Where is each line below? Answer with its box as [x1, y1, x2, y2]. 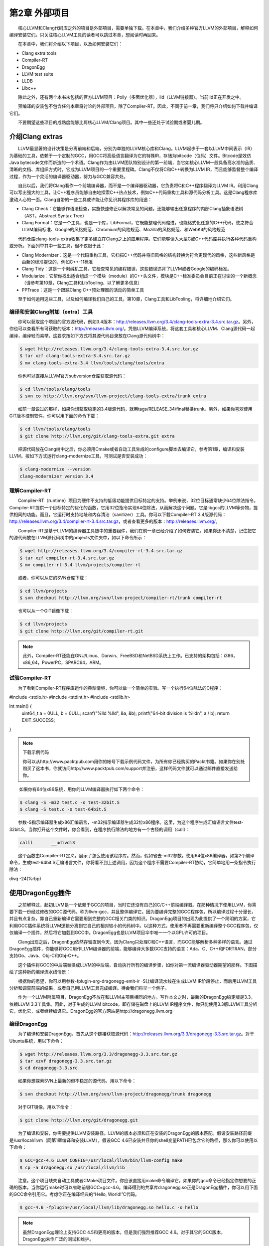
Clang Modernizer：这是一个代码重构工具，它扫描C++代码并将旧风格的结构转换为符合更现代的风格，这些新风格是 [21, 252, 255, 258]
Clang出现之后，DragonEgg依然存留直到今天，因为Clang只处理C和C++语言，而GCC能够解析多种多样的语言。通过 [17, 938, 253, 944]
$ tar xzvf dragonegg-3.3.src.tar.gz [19, 1058, 112, 1064]
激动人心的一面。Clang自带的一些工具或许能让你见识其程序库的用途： [9, 196, 152, 202]
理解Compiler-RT [9, 487, 52, 494]
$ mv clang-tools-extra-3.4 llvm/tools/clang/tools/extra [19, 360, 164, 366]
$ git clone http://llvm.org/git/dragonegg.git [19, 1117, 138, 1123]
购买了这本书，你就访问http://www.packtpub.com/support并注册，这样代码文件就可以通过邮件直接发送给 [22, 766, 238, 772]
